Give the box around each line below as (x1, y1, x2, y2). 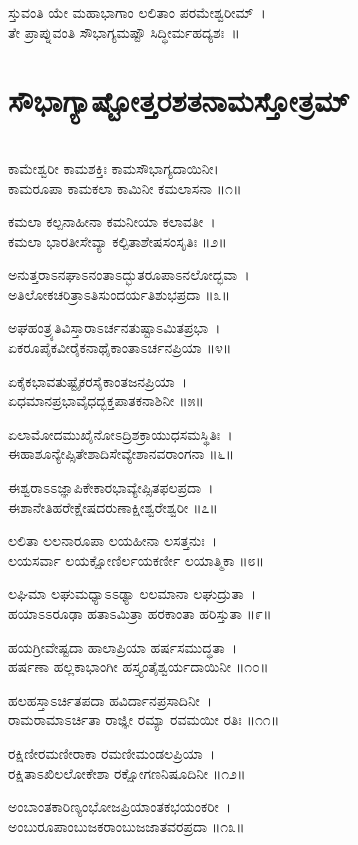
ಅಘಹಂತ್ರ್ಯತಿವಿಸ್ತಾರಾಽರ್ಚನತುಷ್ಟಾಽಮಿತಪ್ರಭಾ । (8, 317, 221, 338)
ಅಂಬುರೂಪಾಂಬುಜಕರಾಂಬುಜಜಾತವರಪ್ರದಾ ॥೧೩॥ (8, 815, 245, 836)
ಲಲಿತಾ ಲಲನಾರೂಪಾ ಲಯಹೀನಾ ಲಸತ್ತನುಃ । (8, 530, 218, 551)
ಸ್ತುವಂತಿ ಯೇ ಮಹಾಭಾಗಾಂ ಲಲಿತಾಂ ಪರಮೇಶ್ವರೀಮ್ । (8, 2, 266, 22)
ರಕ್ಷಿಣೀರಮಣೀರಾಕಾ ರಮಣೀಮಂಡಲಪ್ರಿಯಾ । (8, 742, 216, 763)
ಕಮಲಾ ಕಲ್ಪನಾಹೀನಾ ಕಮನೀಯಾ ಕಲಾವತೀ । (8, 211, 216, 232)
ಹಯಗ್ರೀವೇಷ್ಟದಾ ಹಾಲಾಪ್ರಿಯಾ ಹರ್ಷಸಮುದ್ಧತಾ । (8, 636, 238, 657)
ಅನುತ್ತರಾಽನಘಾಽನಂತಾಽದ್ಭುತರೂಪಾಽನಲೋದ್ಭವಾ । (8, 264, 250, 285)
